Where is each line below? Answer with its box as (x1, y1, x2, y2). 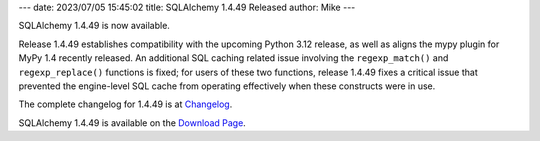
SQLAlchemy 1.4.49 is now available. (18, 20, 170, 32)
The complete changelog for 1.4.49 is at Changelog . (18, 98, 233, 110)
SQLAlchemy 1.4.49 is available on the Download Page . (18, 116, 247, 129)
